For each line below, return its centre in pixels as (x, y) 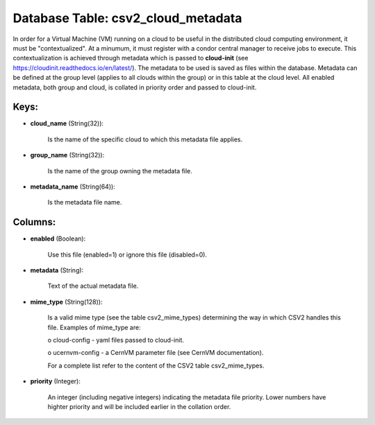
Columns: (34, 222)
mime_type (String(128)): (66, 302)
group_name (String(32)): (67, 155)
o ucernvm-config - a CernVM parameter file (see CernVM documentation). (156, 353)
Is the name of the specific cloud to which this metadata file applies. (145, 139)
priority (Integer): (56, 381)
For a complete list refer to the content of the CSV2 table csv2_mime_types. (156, 365)
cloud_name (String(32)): (67, 123)
